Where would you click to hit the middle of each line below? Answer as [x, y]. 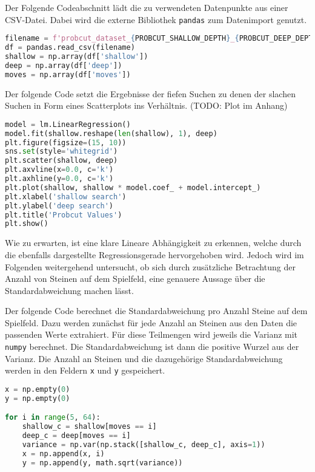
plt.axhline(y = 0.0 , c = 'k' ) [59, 179]
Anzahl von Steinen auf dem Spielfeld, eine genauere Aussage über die [135, 279]
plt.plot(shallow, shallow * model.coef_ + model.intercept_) [133, 187]
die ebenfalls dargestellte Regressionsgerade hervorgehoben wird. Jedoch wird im [154, 254]
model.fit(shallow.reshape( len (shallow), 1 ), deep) [111, 133]
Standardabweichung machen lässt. [69, 290]
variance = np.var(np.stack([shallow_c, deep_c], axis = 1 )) [144, 445]
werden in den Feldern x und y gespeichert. [85, 370]
